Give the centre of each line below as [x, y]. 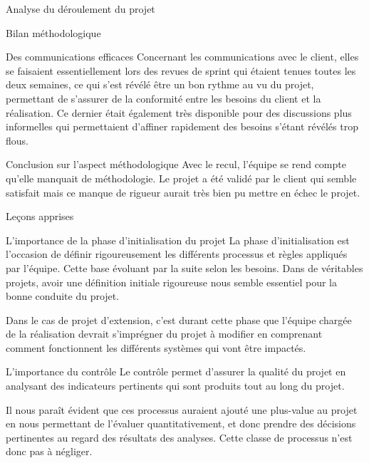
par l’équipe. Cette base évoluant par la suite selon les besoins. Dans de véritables [184, 267]
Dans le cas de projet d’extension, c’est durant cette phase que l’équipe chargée [179, 319]
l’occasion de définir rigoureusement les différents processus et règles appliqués [177, 254]
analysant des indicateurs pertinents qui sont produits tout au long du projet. [175, 386]
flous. [17, 140]
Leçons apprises [40, 216]
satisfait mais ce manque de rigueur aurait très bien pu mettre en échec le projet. [183, 192]
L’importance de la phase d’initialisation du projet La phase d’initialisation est [178, 240]
